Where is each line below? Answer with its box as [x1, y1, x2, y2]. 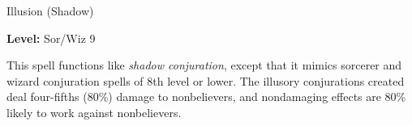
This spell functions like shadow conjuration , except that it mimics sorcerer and [6, 57, 402, 73]
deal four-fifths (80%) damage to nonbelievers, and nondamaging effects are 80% [6, 88, 406, 105]
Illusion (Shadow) [6, 2, 94, 19]
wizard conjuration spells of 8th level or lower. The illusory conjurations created [6, 72, 405, 89]
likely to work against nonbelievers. [6, 103, 182, 120]
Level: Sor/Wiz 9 [6, 29, 96, 46]
